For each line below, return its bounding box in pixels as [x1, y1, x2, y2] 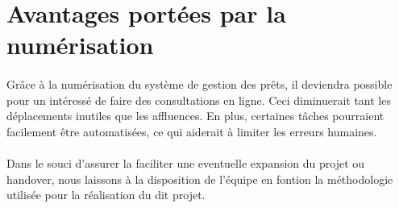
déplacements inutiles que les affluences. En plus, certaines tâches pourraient [6, 107, 384, 124]
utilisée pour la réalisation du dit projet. [6, 186, 206, 203]
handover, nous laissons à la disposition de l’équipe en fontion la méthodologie [6, 170, 393, 187]
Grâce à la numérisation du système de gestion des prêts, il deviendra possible [6, 76, 393, 93]
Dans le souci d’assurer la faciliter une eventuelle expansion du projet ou [6, 155, 365, 172]
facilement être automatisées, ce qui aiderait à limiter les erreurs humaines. [6, 123, 377, 139]
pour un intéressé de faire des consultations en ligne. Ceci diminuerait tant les [6, 91, 391, 108]
